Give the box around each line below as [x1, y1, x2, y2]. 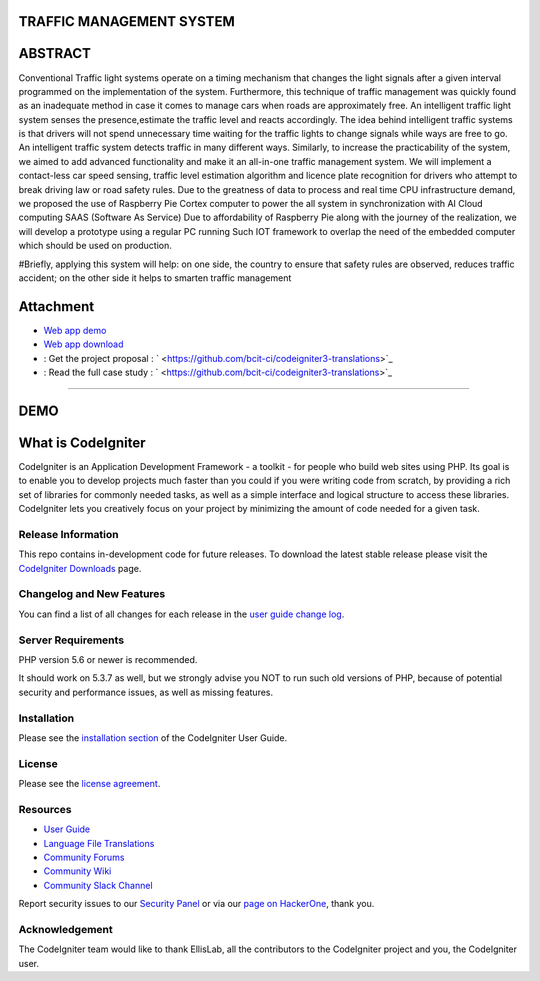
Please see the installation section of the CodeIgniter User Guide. [18, 731, 288, 744]
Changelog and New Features [18, 587, 166, 601]
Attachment [18, 298, 95, 315]
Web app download [43, 338, 124, 350]
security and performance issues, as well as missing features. [18, 686, 274, 698]
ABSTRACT [18, 45, 92, 62]
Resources [18, 802, 72, 816]
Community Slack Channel [43, 879, 154, 891]
